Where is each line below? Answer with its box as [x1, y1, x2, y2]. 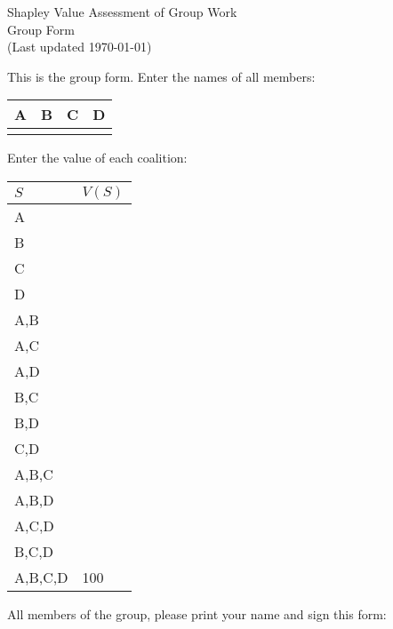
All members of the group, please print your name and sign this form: [7, 604, 387, 623]
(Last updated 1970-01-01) [7, 37, 152, 56]
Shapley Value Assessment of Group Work [7, 3, 237, 20]
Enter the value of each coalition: [7, 148, 188, 167]
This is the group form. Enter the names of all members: [7, 67, 316, 85]
